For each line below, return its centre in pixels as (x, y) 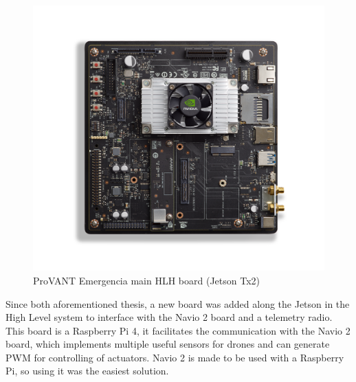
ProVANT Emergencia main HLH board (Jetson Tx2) (146, 280)
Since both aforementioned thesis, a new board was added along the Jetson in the (178, 303)
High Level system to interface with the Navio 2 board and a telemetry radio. (169, 317)
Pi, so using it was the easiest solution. (87, 371)
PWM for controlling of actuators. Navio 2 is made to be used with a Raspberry (175, 357)
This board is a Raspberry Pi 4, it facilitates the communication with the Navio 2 (178, 330)
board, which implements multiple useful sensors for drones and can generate (168, 344)
